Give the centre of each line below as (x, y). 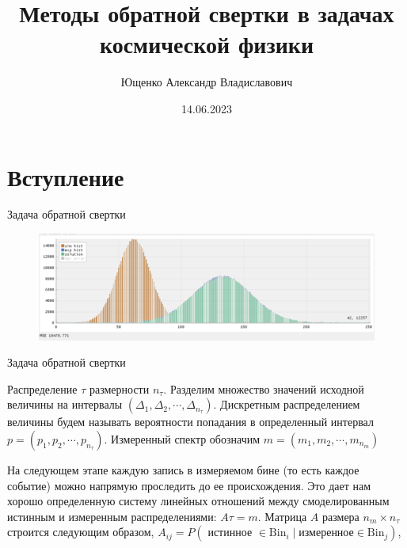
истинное (230, 533)
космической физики (207, 44)
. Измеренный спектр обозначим (182, 438)
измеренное (326, 533)
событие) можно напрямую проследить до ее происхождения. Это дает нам (189, 485)
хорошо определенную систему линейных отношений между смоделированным (198, 501)
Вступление (66, 176)
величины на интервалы (65, 404)
